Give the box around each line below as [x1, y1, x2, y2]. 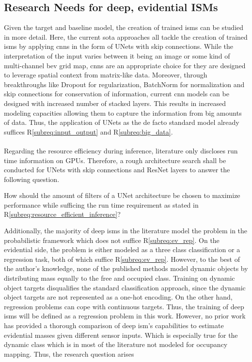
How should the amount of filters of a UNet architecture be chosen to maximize [4, 190, 240, 200]
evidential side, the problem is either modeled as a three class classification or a [4, 244, 240, 255]
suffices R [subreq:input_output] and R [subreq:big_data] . [4, 126, 173, 136]
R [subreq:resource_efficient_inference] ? [4, 209, 121, 219]
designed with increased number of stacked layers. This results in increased [4, 98, 226, 108]
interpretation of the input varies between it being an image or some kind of [4, 50, 230, 60]
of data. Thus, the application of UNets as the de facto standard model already [4, 117, 239, 127]
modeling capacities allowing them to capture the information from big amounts [4, 107, 242, 118]
